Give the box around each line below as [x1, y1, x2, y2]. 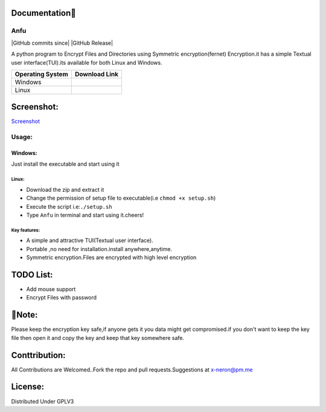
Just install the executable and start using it [11, 160, 120, 168]
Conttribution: [11, 350, 66, 360]
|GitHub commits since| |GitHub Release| [11, 39, 113, 47]
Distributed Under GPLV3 [11, 397, 74, 405]
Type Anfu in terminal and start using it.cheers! [26, 211, 144, 218]
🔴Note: [11, 310, 38, 320]
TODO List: [11, 269, 53, 280]
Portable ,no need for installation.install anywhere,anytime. [26, 245, 172, 252]
